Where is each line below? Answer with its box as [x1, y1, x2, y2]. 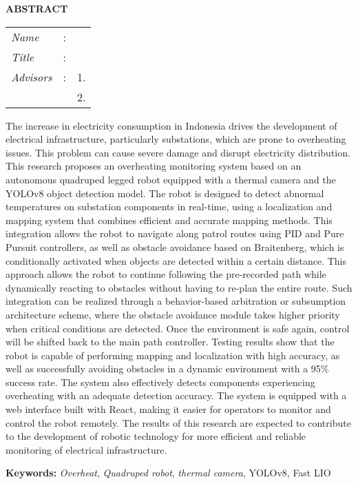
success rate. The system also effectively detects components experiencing [6, 374, 315, 389]
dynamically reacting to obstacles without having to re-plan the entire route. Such [6, 280, 352, 294]
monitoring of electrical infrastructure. [6, 442, 167, 456]
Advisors [11, 68, 52, 85]
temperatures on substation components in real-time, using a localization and [6, 199, 333, 214]
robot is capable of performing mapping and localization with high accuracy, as [6, 347, 340, 362]
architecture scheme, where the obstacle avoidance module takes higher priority [6, 307, 340, 321]
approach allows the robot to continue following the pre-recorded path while [6, 267, 326, 281]
